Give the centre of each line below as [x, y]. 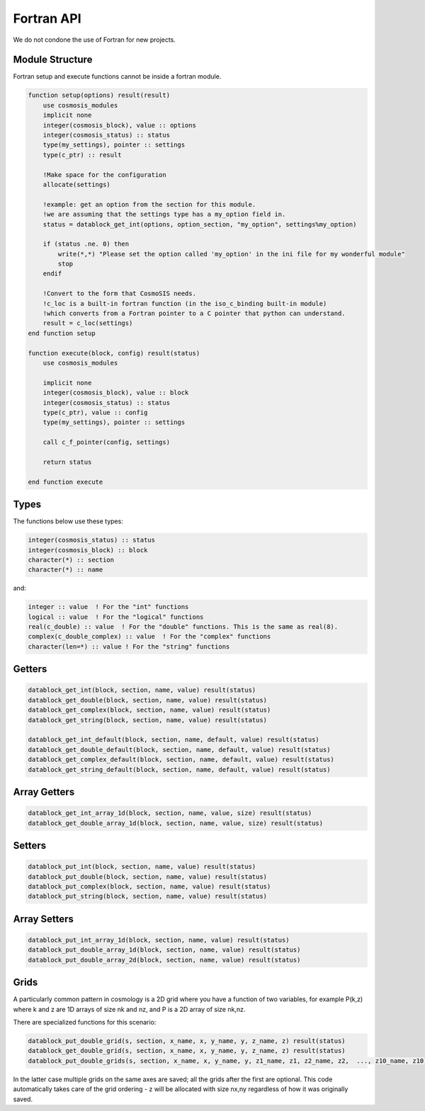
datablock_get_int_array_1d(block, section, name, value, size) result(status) [170, 813]
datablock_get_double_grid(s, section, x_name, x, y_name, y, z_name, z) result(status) [187, 1051]
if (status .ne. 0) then [86, 244]
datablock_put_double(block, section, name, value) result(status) [148, 877]
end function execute [66, 482]
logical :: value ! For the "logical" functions [116, 617]
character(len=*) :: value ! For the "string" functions [129, 646]
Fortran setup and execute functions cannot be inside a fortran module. [117, 76]
